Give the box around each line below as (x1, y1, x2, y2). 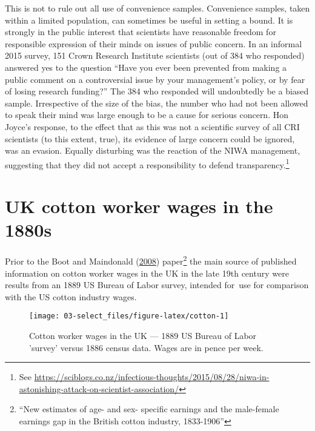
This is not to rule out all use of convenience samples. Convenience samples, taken (5, 2, 310, 14)
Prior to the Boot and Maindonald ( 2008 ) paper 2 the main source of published (5, 253, 297, 267)
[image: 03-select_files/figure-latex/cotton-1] (29, 312, 229, 321)
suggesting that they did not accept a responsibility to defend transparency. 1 (5, 156, 290, 171)
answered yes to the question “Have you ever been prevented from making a (5, 61, 287, 73)
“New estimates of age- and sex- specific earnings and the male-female (19, 403, 279, 415)
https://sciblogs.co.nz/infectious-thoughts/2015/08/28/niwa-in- (34, 370, 270, 383)
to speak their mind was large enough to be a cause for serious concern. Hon (5, 108, 288, 121)
